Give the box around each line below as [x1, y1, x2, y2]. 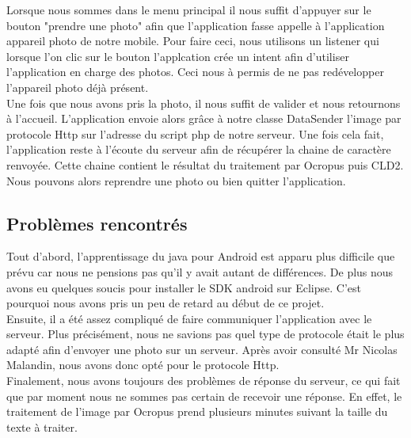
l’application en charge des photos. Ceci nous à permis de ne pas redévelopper [6, 63, 384, 80]
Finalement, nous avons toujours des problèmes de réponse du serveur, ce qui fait [6, 372, 401, 389]
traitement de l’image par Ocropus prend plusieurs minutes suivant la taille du [6, 403, 388, 420]
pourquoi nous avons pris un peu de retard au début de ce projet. [6, 295, 325, 311]
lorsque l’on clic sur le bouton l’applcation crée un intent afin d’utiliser [6, 48, 349, 64]
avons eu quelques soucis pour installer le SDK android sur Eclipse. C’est [6, 279, 361, 295]
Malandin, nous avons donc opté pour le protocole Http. [6, 356, 280, 373]
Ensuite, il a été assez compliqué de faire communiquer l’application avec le [6, 310, 372, 326]
